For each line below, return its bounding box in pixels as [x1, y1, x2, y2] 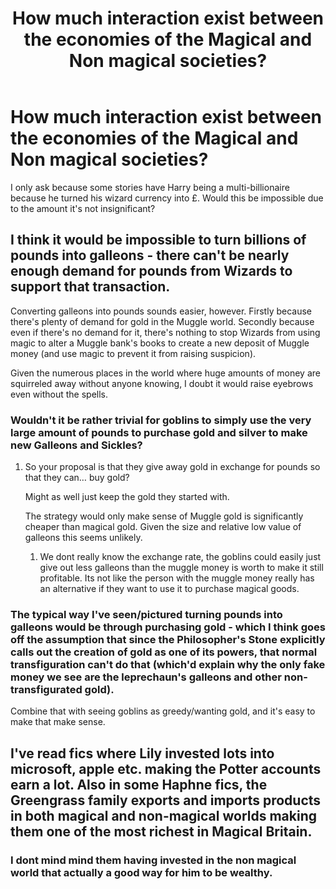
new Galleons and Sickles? [10, 438, 143, 452]
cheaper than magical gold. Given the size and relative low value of [24, 521, 302, 533]
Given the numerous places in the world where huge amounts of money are [10, 367, 321, 379]
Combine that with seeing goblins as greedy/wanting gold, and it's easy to [10, 705, 316, 717]
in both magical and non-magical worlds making [10, 807, 317, 824]
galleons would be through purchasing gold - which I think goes [10, 620, 326, 634]
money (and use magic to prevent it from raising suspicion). [10, 347, 257, 359]
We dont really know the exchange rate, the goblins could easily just [39, 551, 322, 563]
